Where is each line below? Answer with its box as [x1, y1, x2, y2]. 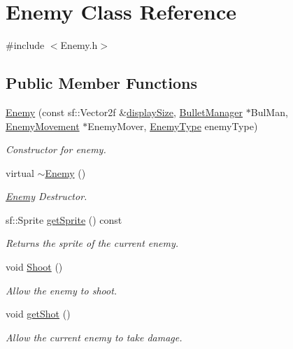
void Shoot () [6, 259, 63, 274]
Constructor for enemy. [6, 142, 106, 157]
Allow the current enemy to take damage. [6, 329, 183, 344]
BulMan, [250, 104, 288, 119]
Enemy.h [60, 38, 98, 52]
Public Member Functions [6, 72, 197, 94]
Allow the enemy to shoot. [6, 283, 117, 297]
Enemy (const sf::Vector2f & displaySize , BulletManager [6, 104, 243, 119]
